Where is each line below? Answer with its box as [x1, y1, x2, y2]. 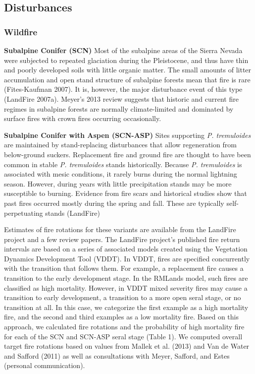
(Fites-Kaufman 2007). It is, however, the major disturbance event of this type [4, 84, 243, 94]
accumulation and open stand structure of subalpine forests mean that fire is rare [4, 74, 251, 84]
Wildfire [4, 25, 38, 38]
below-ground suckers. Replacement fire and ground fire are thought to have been [4, 149, 251, 159]
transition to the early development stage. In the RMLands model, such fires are [4, 273, 248, 283]
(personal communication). [4, 360, 85, 371]
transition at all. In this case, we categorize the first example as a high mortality [4, 302, 249, 312]
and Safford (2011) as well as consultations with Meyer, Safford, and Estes [4, 350, 230, 361]
